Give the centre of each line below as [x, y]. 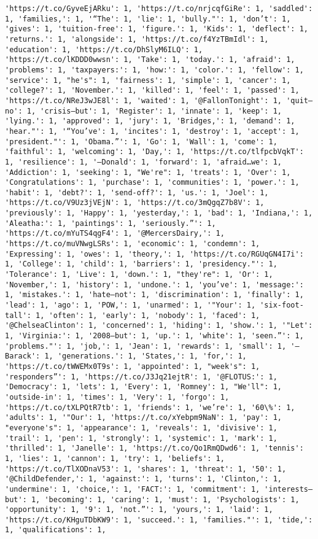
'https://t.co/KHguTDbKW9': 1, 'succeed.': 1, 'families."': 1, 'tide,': [159, 520]
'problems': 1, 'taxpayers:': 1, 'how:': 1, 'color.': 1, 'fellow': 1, [154, 70]
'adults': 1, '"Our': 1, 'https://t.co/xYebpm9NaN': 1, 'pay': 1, [144, 418]
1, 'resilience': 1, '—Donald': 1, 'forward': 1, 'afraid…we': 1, [144, 162]
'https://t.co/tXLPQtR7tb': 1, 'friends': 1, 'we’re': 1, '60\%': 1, [150, 407]
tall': [18, 315]
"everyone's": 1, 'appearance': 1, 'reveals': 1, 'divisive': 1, [141, 428]
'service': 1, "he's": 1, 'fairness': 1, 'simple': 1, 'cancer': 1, [148, 80]
